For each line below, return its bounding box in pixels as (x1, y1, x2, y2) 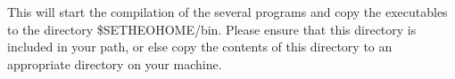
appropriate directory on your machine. (7, 54, 222, 73)
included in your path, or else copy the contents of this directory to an (7, 37, 393, 56)
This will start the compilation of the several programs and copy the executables (7, 3, 448, 20)
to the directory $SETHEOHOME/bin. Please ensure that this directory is (7, 20, 417, 38)
